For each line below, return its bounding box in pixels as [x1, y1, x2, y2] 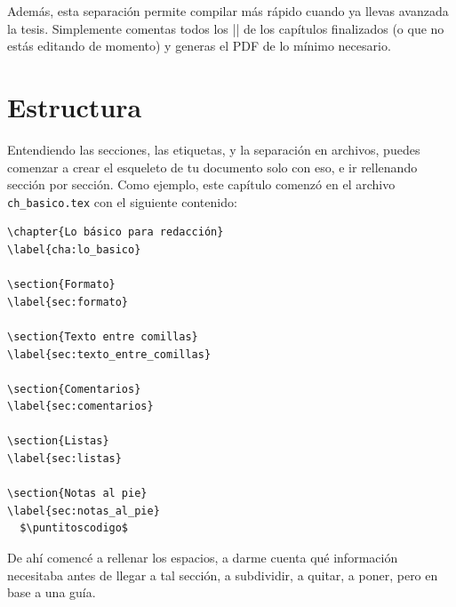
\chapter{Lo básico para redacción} [7, 226, 224, 239]
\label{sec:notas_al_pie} [7, 504, 160, 517]
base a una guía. [7, 583, 96, 602]
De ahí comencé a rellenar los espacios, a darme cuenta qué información [7, 548, 398, 567]
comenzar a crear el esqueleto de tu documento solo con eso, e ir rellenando [7, 157, 418, 176]
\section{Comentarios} [7, 382, 141, 395]
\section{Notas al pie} [7, 487, 148, 500]
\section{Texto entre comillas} [7, 330, 198, 343]
